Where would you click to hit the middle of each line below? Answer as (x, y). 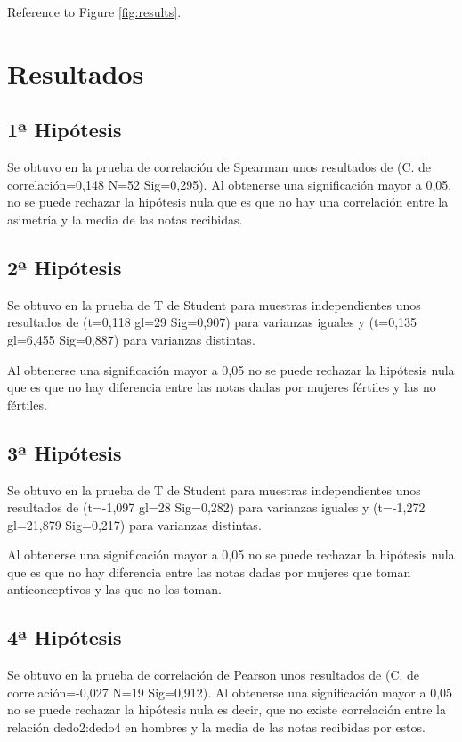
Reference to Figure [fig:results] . (94, 12)
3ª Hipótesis (65, 452)
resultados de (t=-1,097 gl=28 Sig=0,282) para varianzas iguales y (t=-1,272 (216, 507)
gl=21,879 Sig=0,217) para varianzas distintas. (134, 524)
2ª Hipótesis (65, 267)
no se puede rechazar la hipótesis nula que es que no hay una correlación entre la (228, 202)
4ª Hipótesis (65, 637)
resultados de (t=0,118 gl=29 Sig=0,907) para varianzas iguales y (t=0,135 (212, 322)
